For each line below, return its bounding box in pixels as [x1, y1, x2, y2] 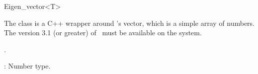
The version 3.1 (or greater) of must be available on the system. [4, 27, 202, 38]
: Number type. [4, 61, 51, 71]
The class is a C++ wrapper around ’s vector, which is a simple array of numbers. [4, 17, 255, 28]
